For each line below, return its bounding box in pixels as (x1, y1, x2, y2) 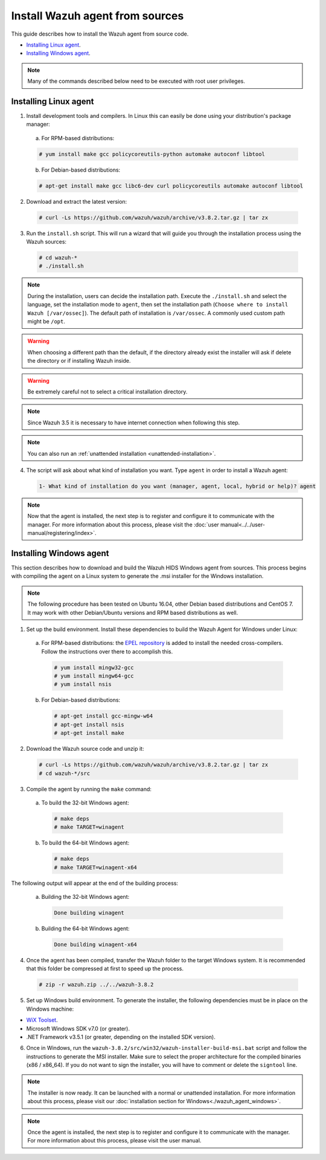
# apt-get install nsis (54, 721, 125, 728)
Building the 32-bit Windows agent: (41, 893, 130, 901)
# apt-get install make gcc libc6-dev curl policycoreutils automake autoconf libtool (39, 182, 304, 189)
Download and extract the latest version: (26, 198, 127, 205)
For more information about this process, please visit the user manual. (27, 1137, 202, 1144)
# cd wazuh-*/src (39, 770, 91, 777)
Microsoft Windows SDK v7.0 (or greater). (26, 1025, 130, 1032)
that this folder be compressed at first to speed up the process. (26, 965, 184, 973)
